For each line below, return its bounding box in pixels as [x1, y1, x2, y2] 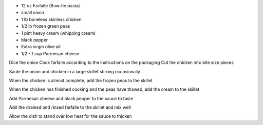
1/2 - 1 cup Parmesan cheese [21, 50, 80, 56]
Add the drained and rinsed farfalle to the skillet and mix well [9, 104, 131, 110]
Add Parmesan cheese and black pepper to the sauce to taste [9, 95, 133, 101]
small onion [21, 10, 44, 16]
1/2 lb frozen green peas [21, 23, 70, 29]
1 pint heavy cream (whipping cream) [21, 30, 96, 36]
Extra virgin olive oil [21, 44, 61, 50]
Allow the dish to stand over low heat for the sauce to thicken [9, 113, 132, 119]
